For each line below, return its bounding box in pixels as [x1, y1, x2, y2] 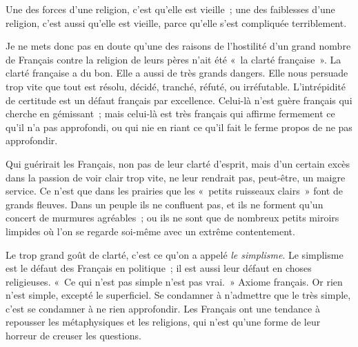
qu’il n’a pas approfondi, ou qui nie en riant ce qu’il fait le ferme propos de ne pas [6, 119, 352, 134]
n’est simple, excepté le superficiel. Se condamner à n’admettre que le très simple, [6, 288, 351, 302]
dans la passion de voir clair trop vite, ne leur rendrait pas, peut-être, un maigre [6, 170, 346, 184]
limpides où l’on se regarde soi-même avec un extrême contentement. [6, 224, 295, 238]
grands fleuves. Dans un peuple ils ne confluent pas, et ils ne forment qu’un [6, 197, 324, 211]
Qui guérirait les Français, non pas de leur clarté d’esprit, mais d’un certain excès [6, 156, 350, 170]
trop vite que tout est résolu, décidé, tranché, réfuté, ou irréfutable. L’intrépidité [6, 79, 346, 93]
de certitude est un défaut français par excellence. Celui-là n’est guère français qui [6, 92, 352, 107]
